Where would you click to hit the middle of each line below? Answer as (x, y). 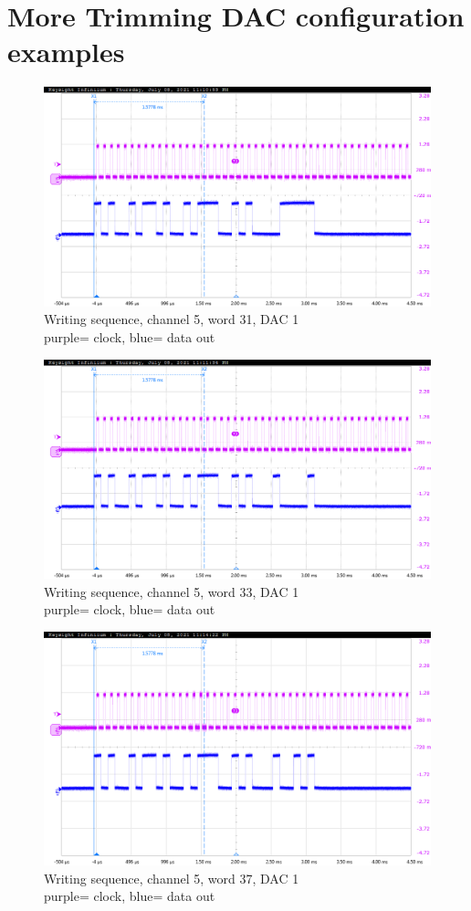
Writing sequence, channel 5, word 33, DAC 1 (172, 591)
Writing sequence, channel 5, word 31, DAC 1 (172, 319)
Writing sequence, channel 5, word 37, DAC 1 (172, 878)
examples (66, 52)
